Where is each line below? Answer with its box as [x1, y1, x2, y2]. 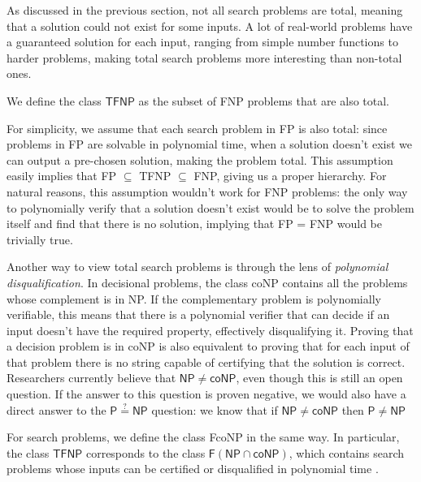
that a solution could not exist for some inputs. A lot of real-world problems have [7, 17, 413, 34]
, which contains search [289, 444, 405, 461]
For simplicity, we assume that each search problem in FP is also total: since [7, 119, 388, 136]
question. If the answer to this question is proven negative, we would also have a [7, 385, 406, 402]
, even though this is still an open [236, 369, 403, 386]
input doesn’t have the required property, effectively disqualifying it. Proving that [7, 321, 414, 338]
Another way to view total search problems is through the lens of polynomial [7, 258, 388, 275]
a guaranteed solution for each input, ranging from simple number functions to [7, 33, 398, 50]
